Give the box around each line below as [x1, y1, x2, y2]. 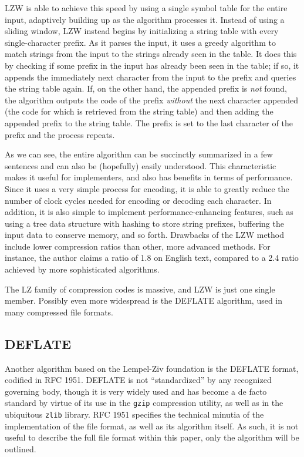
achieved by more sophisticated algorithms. [5, 263, 160, 275]
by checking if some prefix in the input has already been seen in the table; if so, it [5, 59, 299, 71]
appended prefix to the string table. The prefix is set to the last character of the [5, 116, 293, 129]
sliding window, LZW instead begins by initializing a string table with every [5, 25, 279, 37]
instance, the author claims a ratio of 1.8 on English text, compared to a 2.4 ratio [5, 251, 299, 264]
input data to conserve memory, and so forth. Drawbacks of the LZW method [5, 228, 284, 241]
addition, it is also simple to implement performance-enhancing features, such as [5, 206, 293, 218]
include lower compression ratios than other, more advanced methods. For [5, 240, 271, 252]
